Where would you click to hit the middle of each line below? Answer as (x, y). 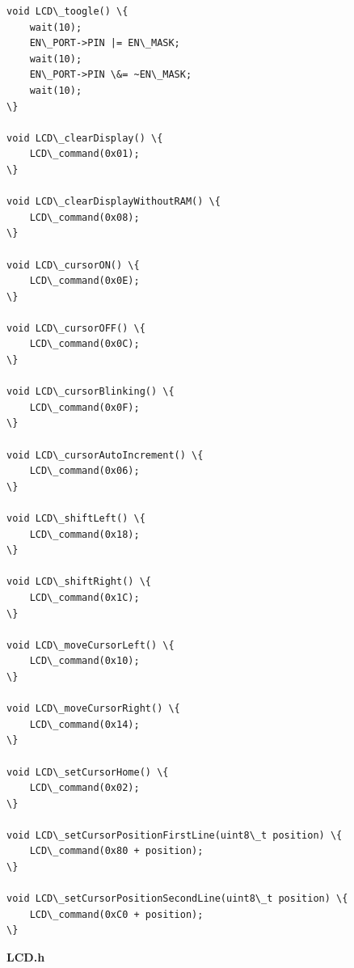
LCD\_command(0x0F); (84, 407)
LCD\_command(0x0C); (84, 344)
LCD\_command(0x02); (84, 788)
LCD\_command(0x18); (84, 534)
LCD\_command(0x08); (84, 217)
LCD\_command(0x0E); (84, 281)
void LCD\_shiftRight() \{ (79, 582)
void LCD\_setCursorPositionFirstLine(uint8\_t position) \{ (175, 835)
